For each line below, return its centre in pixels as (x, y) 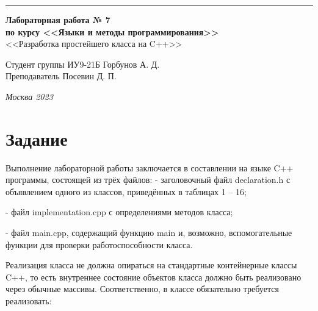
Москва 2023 (29, 96)
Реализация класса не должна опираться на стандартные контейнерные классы (151, 265)
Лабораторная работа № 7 (58, 20)
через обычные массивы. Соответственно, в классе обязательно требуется (142, 289)
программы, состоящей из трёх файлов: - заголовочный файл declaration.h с (148, 180)
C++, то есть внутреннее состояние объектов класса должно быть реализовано (154, 277)
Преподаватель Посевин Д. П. (61, 76)
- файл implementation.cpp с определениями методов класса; (119, 212)
